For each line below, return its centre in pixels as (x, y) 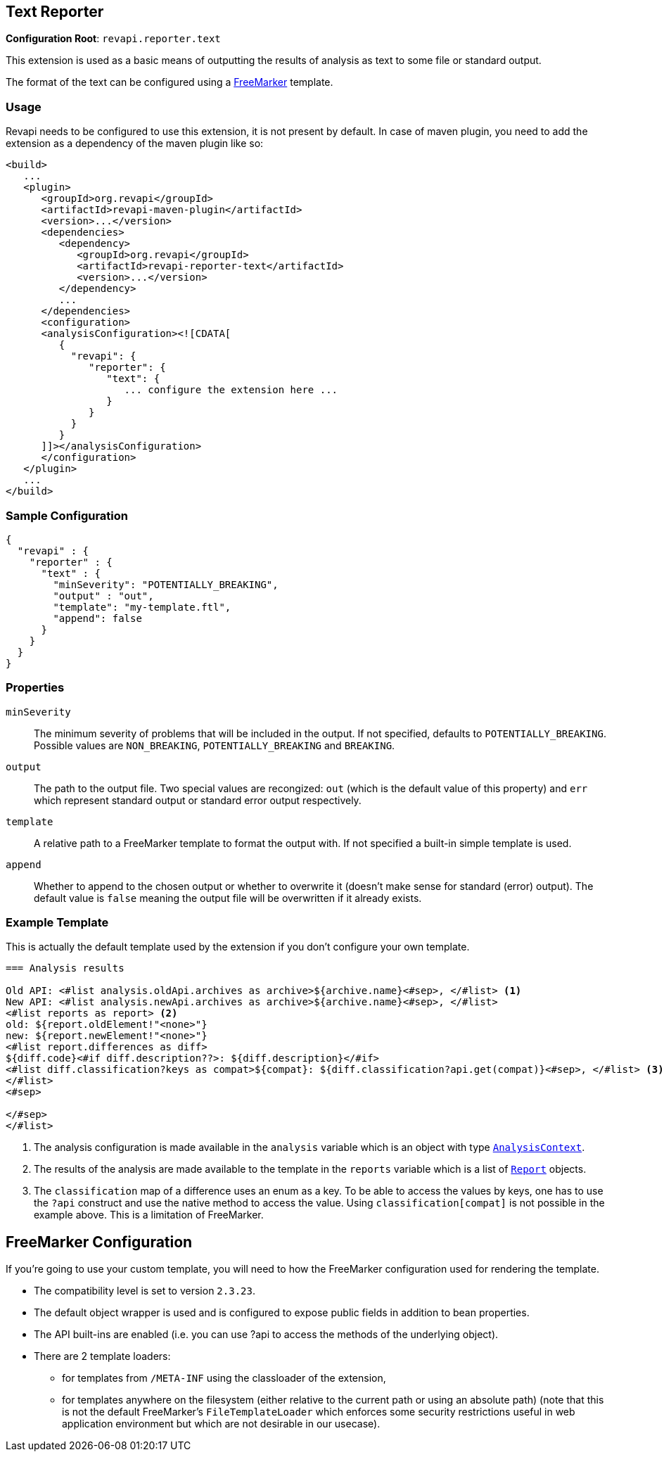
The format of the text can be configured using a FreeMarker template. (170, 82)
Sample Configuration (67, 515)
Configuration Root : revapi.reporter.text (113, 39)
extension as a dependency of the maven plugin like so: (135, 144)
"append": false (97, 618)
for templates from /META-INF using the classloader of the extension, (224, 1378)
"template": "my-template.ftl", (142, 607)
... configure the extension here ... (231, 390)
